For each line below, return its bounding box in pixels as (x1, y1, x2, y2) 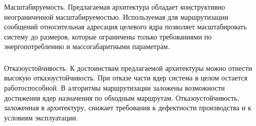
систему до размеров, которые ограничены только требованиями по (4, 31, 212, 41)
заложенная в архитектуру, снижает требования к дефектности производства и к (4, 102, 251, 113)
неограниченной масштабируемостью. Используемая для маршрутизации (4, 11, 228, 22)
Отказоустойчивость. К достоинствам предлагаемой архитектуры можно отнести (4, 62, 252, 73)
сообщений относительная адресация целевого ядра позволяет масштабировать (4, 21, 247, 32)
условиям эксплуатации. (4, 112, 78, 122)
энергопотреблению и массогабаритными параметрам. (4, 41, 170, 52)
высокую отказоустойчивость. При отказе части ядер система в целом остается (4, 72, 247, 83)
